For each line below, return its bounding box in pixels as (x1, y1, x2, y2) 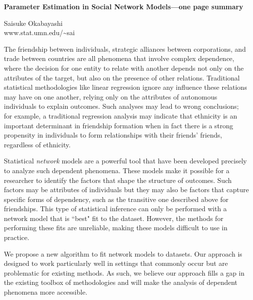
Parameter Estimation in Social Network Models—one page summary (4, 1, 243, 11)
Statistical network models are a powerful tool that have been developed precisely (4, 156, 247, 166)
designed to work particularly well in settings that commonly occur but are (4, 258, 228, 268)
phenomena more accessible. (4, 287, 88, 297)
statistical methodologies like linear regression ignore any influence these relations (4, 82, 247, 92)
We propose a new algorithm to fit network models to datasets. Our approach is (4, 248, 242, 259)
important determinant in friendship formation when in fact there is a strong (4, 120, 234, 130)
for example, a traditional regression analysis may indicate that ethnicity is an (4, 110, 237, 120)
